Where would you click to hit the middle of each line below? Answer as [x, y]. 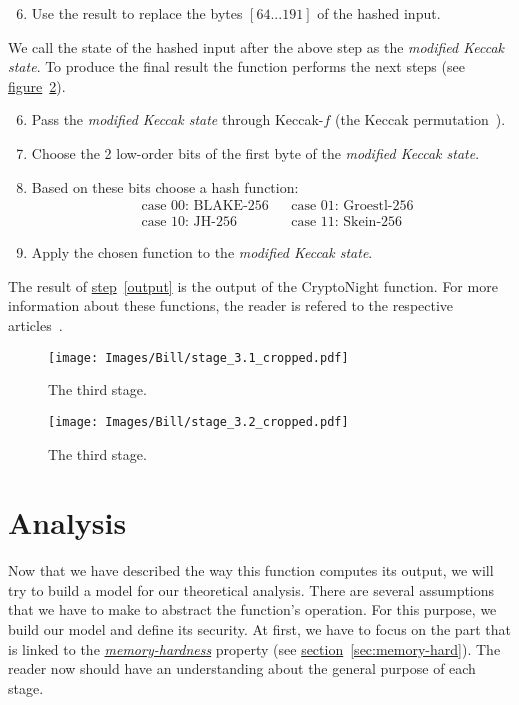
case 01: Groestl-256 [352, 206]
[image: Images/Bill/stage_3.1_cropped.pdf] [198, 357]
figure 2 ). [37, 85]
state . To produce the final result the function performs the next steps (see [236, 66]
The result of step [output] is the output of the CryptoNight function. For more [253, 285]
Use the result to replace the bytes [137, 13]
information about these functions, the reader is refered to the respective [231, 305]
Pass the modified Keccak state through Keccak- [177, 119]
